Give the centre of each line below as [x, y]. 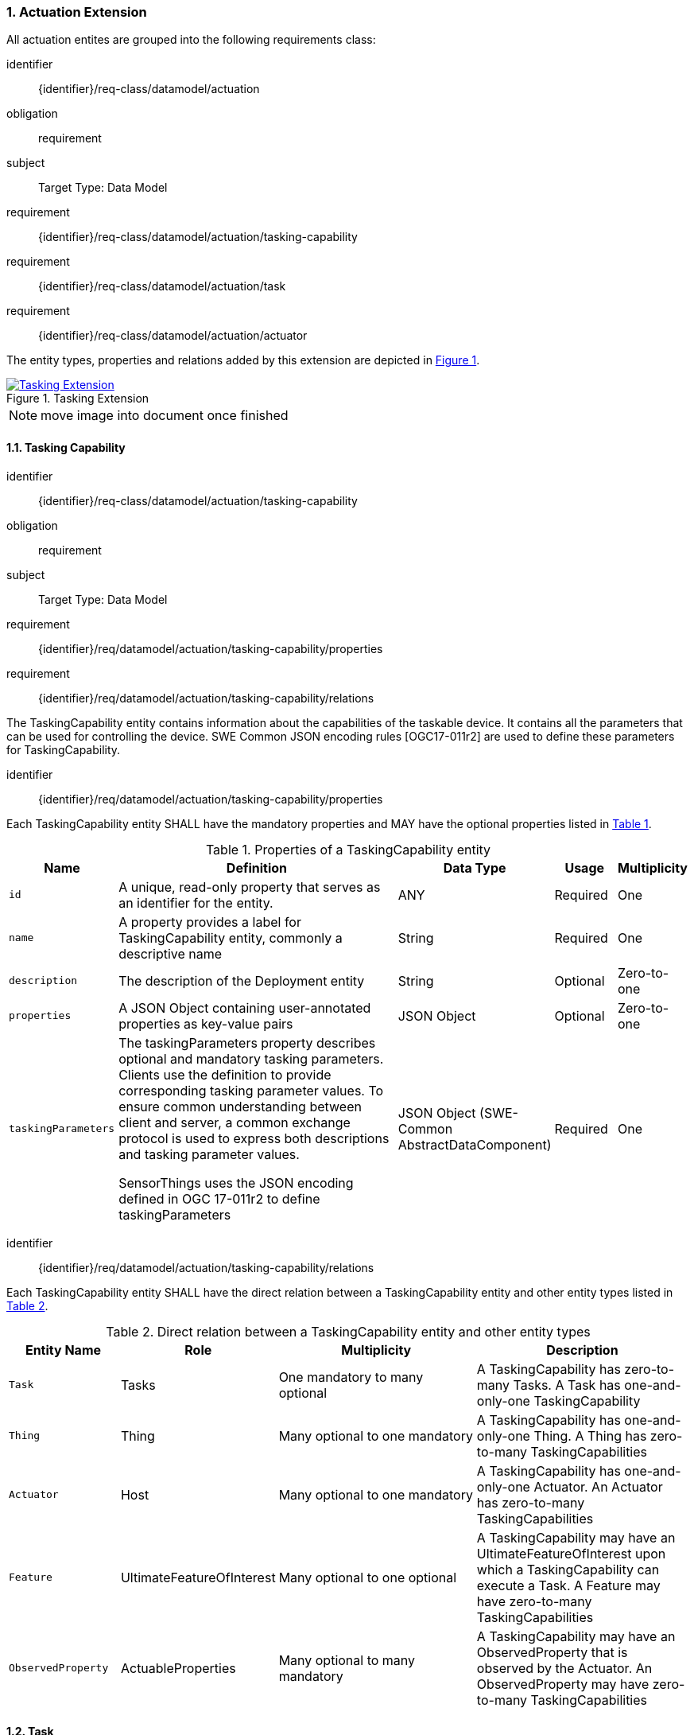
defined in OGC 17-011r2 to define [219, 1198]
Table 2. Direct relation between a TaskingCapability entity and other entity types [348, 1331]
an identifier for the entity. [196, 903]
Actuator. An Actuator [598, 1486]
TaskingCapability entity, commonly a [231, 938]
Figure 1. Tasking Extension [78, 399]
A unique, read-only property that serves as [250, 887]
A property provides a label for [210, 922]
